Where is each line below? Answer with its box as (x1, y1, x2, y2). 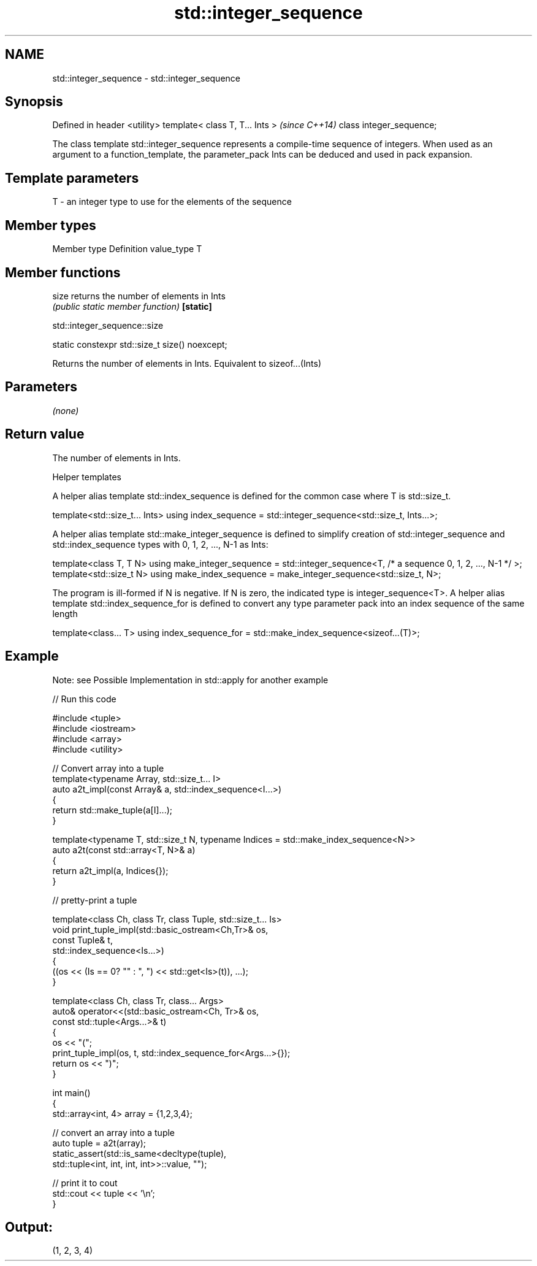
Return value (5, 426, 85, 442)
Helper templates (52, 471, 121, 482)
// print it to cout (52, 1177, 118, 1188)
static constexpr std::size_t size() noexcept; (52, 339, 227, 350)
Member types (5, 217, 96, 233)
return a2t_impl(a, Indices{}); (52, 865, 169, 876)
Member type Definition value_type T (52, 244, 202, 255)
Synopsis (5, 94, 63, 110)
